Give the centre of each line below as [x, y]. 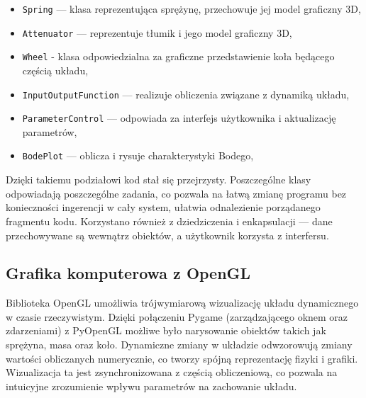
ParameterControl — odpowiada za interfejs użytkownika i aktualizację [179, 118]
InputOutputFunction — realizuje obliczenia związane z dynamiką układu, [186, 94]
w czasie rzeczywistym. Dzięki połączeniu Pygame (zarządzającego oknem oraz [177, 316]
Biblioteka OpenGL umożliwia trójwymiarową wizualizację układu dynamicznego [182, 303]
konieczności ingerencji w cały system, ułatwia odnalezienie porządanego [163, 207]
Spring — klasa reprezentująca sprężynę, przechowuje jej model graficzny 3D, [192, 8]
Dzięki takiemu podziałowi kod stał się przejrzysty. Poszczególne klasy [159, 180]
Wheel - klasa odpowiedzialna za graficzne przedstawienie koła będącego [178, 56]
